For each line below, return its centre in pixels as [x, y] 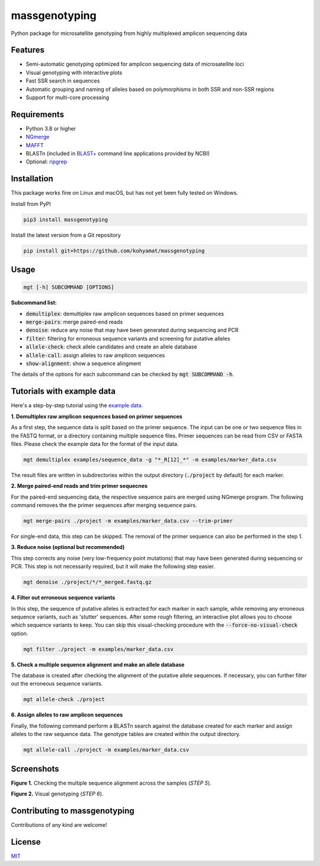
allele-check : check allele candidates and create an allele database [111, 347]
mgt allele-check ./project [64, 700]
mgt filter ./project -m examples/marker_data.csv [99, 649]
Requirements [38, 114]
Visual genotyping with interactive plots [74, 72]
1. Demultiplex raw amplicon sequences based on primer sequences [97, 416]
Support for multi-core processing [68, 97]
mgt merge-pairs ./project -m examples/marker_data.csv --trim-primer [128, 521]
